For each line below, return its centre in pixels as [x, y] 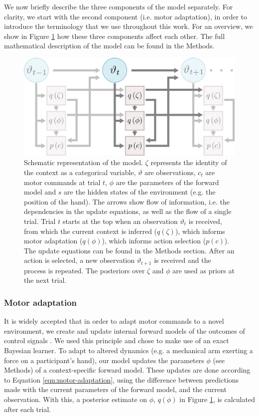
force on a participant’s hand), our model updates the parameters [104, 360]
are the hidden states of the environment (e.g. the [140, 192]
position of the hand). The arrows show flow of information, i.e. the [127, 201]
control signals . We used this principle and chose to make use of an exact [117, 340]
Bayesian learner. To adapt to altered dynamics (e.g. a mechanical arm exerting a [129, 350]
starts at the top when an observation [120, 221]
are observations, [170, 172]
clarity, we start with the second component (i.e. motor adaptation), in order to [126, 16]
